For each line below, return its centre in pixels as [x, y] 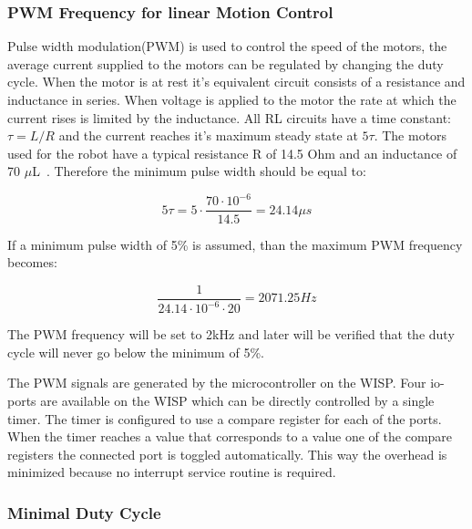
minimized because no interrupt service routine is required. [172, 472]
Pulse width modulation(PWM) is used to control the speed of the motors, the [227, 46]
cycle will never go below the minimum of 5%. [136, 352]
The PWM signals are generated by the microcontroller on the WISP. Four [217, 383]
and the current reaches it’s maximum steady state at [208, 135]
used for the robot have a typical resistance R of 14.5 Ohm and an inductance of [232, 153]
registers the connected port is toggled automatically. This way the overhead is [227, 454]
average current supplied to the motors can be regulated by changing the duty [226, 63]
